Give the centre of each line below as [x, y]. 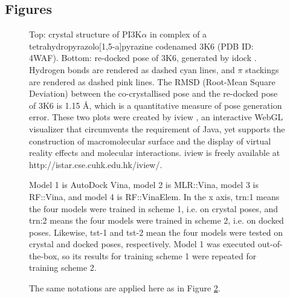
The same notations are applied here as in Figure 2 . [125, 288]
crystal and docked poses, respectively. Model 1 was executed [142, 244]
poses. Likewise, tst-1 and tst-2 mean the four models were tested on [156, 232]
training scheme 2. [63, 267]
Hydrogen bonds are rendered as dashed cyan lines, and [132, 69]
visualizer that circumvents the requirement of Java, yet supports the [157, 128]
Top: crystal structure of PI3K [85, 34]
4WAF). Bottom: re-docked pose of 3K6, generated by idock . [143, 58]
